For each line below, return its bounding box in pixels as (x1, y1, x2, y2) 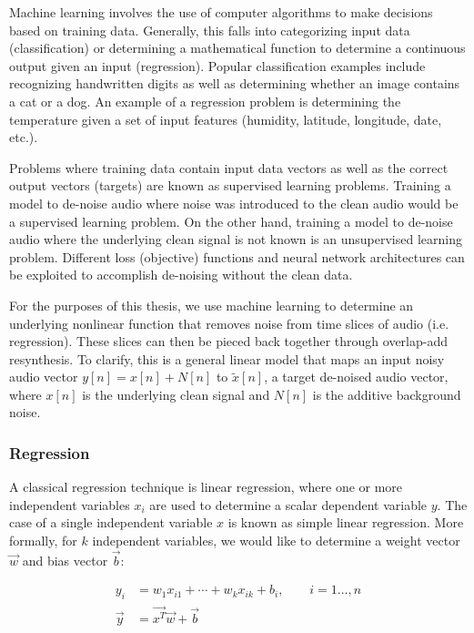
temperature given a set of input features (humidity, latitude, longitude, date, (9, 109, 442, 128)
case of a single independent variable (9, 513, 213, 532)
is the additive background (312, 384, 461, 403)
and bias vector (22, 550, 108, 569)
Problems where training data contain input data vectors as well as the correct (9, 158, 449, 177)
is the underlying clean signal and (82, 384, 270, 403)
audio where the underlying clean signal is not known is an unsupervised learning (9, 230, 462, 249)
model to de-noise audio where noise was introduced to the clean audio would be (9, 193, 459, 212)
